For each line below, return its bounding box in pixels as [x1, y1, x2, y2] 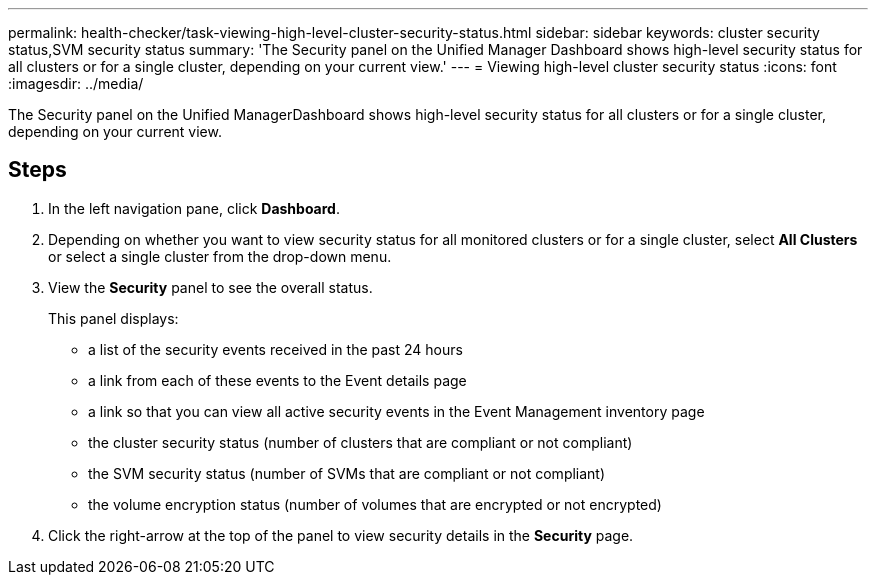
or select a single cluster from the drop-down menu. [48, 247, 392, 265]
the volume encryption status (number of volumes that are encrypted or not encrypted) [88, 495, 662, 513]
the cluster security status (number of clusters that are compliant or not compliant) [88, 433, 633, 451]
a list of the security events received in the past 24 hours [88, 340, 463, 358]
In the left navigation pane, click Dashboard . [48, 199, 340, 217]
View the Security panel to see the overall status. [48, 278, 373, 296]
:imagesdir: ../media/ [8, 75, 144, 92]
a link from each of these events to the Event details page [88, 371, 467, 389]
